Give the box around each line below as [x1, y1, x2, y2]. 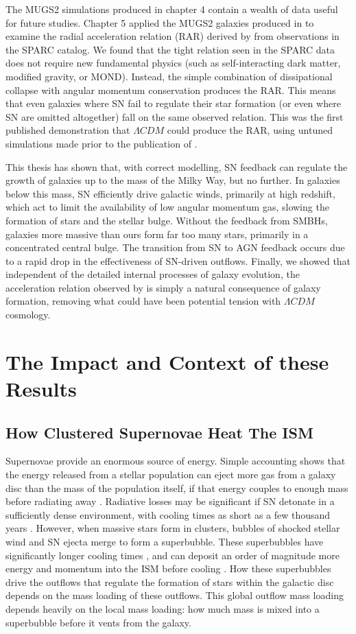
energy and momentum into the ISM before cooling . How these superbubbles [5, 561, 331, 576]
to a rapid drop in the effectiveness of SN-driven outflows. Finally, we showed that [5, 253, 351, 268]
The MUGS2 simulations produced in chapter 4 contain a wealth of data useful [5, 2, 338, 16]
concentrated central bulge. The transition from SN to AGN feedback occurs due [5, 240, 345, 255]
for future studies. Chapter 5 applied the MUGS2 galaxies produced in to [5, 15, 314, 30]
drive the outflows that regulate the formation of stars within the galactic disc [5, 574, 334, 589]
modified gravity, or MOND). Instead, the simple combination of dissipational [5, 69, 333, 83]
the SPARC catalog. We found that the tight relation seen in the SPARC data [5, 42, 335, 56]
